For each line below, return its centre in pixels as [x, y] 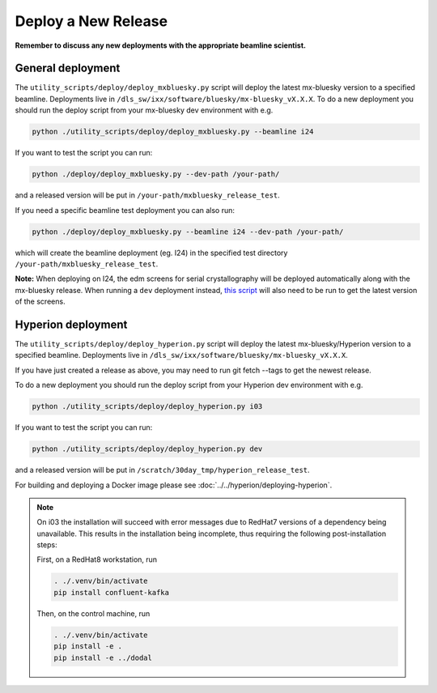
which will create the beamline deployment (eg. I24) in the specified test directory [151, 253]
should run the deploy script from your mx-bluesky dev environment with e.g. [144, 110]
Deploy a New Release [91, 21]
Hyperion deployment [71, 324]
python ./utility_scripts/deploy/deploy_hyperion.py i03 [147, 406]
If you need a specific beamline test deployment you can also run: [125, 210]
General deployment [68, 68]
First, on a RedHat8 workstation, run [97, 559]
